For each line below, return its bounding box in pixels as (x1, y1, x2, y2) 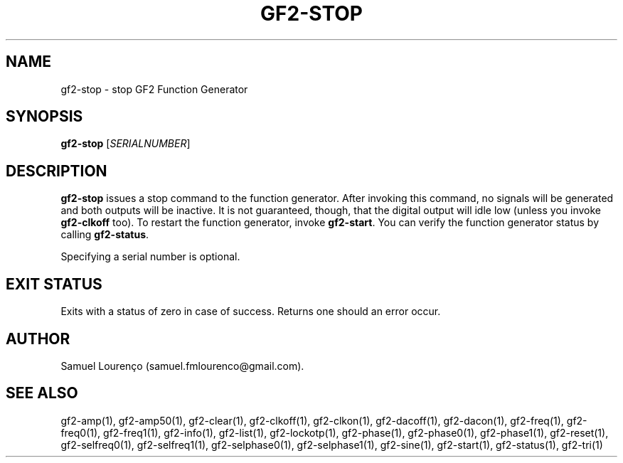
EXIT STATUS (6, 275, 102, 293)
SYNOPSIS (6, 107, 83, 126)
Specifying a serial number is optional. (60, 250, 240, 263)
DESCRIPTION (6, 161, 107, 180)
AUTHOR (6, 329, 70, 348)
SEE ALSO (6, 384, 78, 403)
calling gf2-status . (60, 228, 149, 241)
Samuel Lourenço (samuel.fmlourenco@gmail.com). (60, 359, 304, 372)
